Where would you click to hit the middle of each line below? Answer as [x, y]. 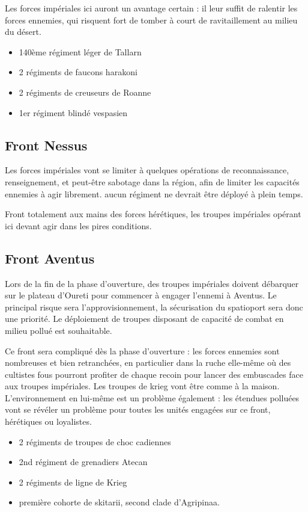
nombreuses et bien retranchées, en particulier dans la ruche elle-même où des [148, 362]
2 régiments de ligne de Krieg [73, 482]
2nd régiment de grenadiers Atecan [83, 462]
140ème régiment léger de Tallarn [80, 51]
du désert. [23, 32]
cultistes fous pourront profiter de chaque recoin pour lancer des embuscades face [154, 374]
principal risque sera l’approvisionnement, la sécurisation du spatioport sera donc [154, 307]
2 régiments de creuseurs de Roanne [85, 92]
